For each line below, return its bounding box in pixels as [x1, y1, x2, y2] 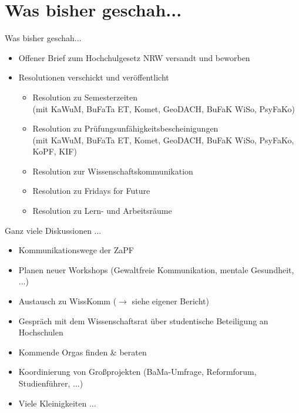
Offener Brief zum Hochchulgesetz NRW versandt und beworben [18, 51, 250, 63]
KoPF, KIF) [32, 145, 77, 157]
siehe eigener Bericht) [132, 295, 209, 307]
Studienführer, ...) [18, 377, 83, 389]
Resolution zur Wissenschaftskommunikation [32, 164, 193, 177]
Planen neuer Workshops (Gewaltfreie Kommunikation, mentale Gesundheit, [18, 263, 294, 276]
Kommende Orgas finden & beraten [18, 345, 147, 358]
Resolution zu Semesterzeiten [32, 90, 138, 103]
